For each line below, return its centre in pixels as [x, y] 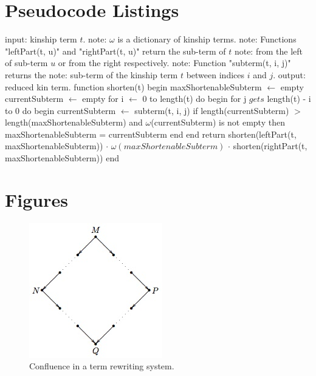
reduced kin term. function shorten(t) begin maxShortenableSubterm [133, 86]
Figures [36, 199]
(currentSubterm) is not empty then [218, 122]
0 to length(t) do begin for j [194, 99]
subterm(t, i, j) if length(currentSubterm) [212, 110]
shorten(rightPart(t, [270, 146]
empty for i [103, 99]
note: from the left [268, 51]
